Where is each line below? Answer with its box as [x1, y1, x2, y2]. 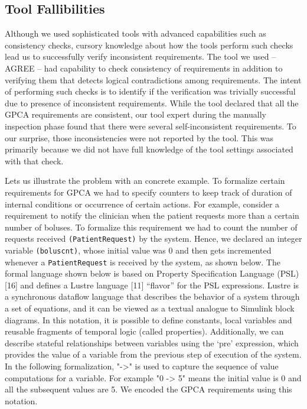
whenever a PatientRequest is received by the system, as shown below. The [5, 255, 280, 268]
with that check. [5, 154, 64, 167]
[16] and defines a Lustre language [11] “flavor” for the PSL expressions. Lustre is [5, 278, 299, 291]
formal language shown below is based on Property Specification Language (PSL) [5, 267, 299, 280]
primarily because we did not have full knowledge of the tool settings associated [5, 143, 293, 155]
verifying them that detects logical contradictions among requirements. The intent [5, 73, 302, 86]
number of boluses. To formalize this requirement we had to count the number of [5, 220, 298, 233]
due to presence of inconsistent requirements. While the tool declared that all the [5, 96, 299, 109]
